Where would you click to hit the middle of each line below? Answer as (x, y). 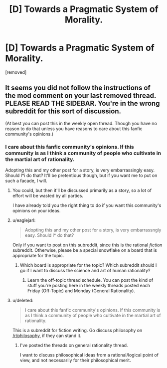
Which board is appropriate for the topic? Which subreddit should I (88, 265)
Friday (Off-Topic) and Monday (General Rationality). (81, 291)
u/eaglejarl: (24, 220)
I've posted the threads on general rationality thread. (74, 346)
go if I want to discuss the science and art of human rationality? (85, 271)
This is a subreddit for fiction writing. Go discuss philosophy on (77, 331)
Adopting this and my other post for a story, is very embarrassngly (93, 230)
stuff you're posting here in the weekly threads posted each (89, 286)
